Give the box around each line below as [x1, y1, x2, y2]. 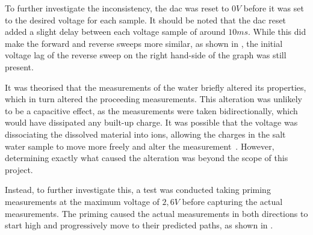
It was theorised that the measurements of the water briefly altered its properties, [5, 81, 306, 93]
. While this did [248, 25, 306, 38]
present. [5, 60, 34, 73]
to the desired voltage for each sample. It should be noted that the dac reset [5, 13, 287, 26]
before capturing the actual [182, 195, 283, 207]
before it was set [243, 2, 304, 14]
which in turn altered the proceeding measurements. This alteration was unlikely [5, 93, 303, 105]
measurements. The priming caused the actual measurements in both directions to [5, 207, 308, 219]
